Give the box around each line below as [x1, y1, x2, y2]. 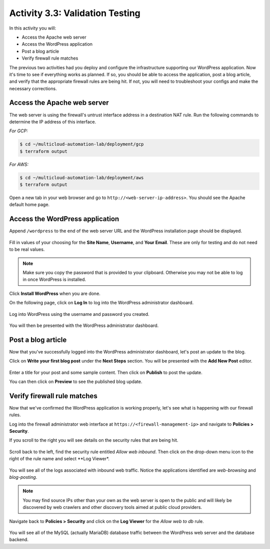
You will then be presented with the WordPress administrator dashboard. [9, 322, 159, 328]
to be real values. [9, 246, 45, 253]
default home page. [9, 202, 50, 208]
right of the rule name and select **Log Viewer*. [9, 456, 110, 462]
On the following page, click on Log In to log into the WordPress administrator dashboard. [9, 300, 194, 306]
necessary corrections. [9, 85, 57, 91]
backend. [9, 536, 28, 542]
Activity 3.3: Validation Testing [9, 8, 141, 19]
